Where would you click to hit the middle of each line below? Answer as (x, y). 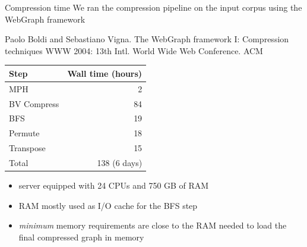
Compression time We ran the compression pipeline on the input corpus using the (153, 7)
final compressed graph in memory (81, 237)
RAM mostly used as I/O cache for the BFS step (108, 205)
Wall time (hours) (105, 73)
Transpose (27, 148)
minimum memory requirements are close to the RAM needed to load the (153, 225)
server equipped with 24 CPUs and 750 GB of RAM (114, 185)
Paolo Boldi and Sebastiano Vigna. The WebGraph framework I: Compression (147, 39)
